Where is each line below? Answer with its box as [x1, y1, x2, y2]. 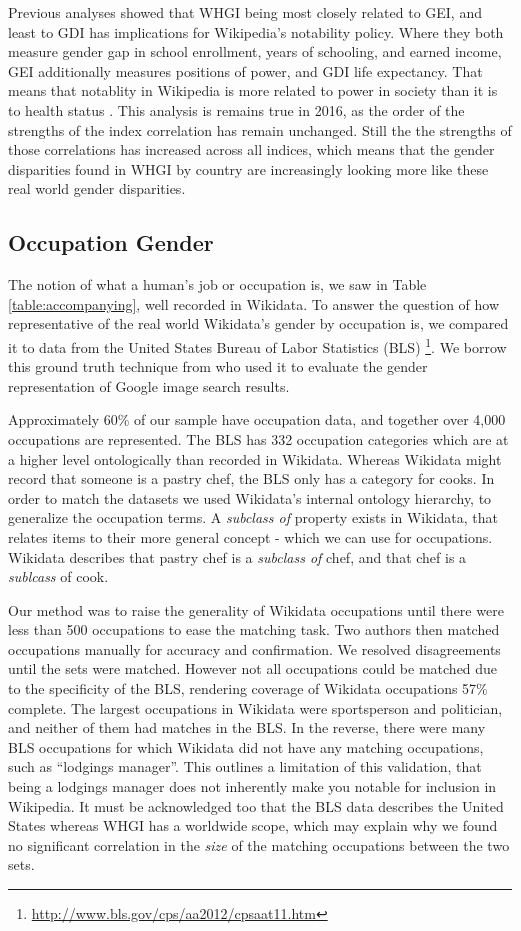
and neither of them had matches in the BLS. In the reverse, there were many [8, 717, 486, 738]
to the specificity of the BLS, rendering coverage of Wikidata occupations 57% [8, 678, 488, 699]
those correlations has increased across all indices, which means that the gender [8, 139, 495, 160]
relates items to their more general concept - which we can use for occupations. [8, 526, 493, 547]
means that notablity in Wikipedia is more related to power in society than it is [8, 80, 498, 101]
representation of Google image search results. [8, 375, 290, 396]
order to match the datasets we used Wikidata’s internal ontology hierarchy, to [8, 487, 492, 508]
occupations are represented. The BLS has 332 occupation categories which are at [8, 428, 509, 449]
